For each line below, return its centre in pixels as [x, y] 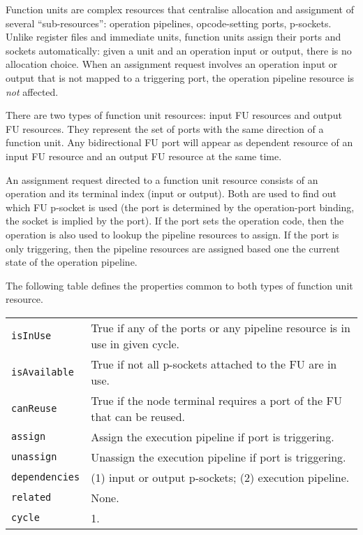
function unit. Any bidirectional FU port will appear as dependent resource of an [179, 142]
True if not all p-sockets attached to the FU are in [214, 364]
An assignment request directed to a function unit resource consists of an [162, 179]
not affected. [32, 91]
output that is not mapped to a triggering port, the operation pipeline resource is [180, 77]
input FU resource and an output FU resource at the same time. [144, 156]
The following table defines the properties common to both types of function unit [179, 285]
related [31, 498]
